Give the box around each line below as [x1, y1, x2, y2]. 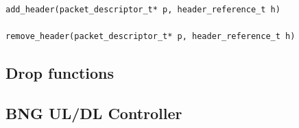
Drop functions [5, 62, 115, 84]
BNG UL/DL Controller [5, 102, 182, 123]
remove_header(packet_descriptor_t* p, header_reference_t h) [5, 31, 296, 42]
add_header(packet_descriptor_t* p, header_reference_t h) [5, 5, 280, 14]
